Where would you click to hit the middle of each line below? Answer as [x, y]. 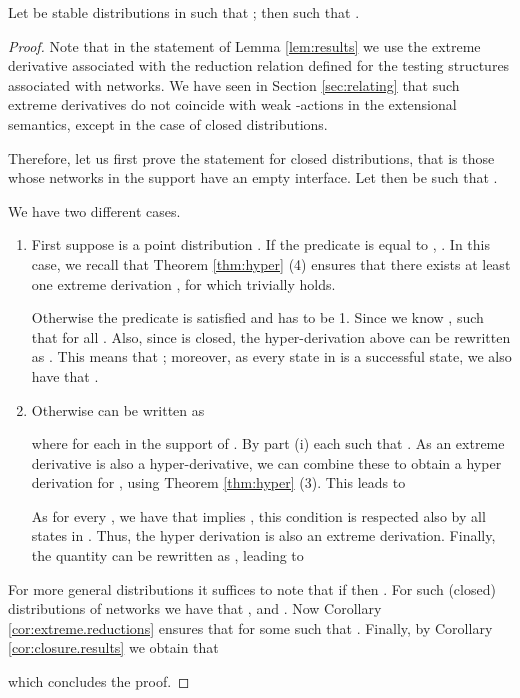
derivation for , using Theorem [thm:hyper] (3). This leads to [218, 482]
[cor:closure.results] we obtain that [113, 647]
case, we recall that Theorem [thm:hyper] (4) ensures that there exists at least [271, 263]
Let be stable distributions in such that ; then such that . [184, 12]
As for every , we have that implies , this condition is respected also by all [258, 515]
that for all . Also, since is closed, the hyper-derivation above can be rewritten [271, 336]
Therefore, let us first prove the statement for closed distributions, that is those [251, 157]
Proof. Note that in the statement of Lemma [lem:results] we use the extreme [244, 45]
